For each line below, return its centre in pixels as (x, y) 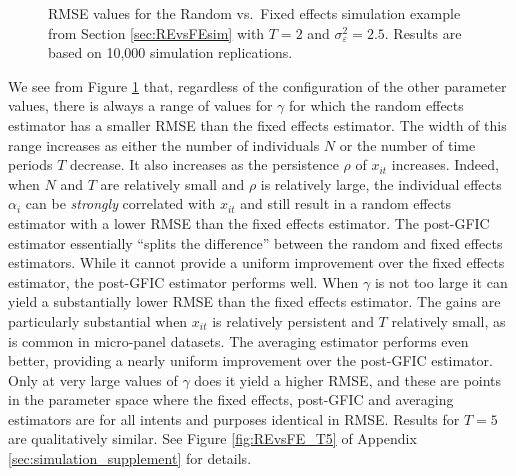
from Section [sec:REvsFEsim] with (156, 32)
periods (30, 164)
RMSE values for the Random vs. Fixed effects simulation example (254, 13)
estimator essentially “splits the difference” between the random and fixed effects (255, 242)
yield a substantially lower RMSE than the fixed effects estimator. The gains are (254, 301)
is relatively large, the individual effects (381, 183)
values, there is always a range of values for (140, 105)
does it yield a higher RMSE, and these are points (348, 379)
